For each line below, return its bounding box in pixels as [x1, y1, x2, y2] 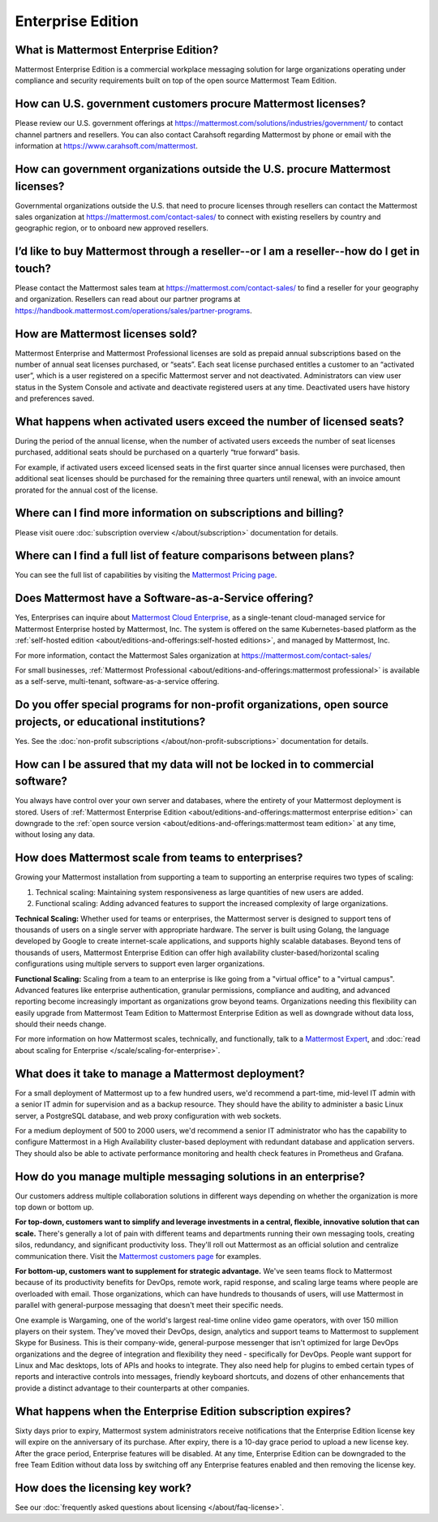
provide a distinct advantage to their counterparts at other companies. [15, 1383, 250, 1393]
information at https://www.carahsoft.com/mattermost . [15, 141, 198, 151]
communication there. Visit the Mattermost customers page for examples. [15, 1251, 262, 1261]
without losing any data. [15, 830, 95, 840]
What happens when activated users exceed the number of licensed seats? [15, 415, 405, 428]
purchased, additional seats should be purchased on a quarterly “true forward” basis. [15, 447, 300, 458]
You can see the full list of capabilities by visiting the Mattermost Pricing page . [15, 570, 277, 580]
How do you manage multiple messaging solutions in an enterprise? [15, 1169, 365, 1184]
